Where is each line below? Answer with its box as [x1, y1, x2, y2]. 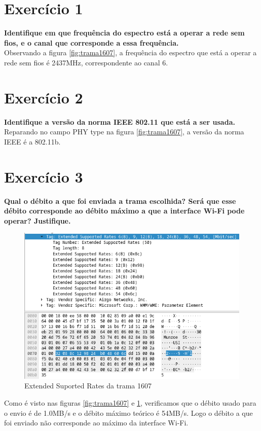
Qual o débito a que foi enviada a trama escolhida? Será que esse [4, 195, 236, 206]
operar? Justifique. [4, 215, 71, 226]
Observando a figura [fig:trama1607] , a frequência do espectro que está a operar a [4, 47, 257, 58]
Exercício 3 [4, 166, 83, 187]
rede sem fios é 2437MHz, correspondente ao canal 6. [4, 57, 168, 67]
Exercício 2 [4, 87, 83, 107]
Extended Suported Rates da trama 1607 [24, 380, 152, 391]
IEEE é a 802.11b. [4, 136, 61, 147]
